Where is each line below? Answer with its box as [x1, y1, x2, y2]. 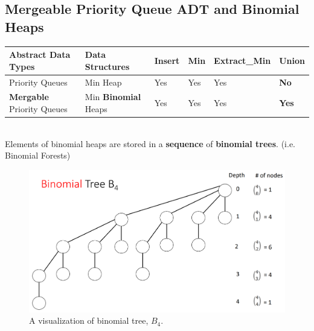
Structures [85, 60, 130, 72]
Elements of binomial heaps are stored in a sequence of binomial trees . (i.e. [5, 137, 296, 150]
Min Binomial [85, 90, 141, 103]
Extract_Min [214, 54, 271, 66]
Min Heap [85, 75, 122, 88]
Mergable [9, 90, 49, 103]
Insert [154, 54, 180, 66]
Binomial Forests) [5, 149, 71, 162]
